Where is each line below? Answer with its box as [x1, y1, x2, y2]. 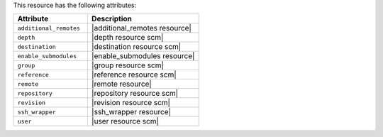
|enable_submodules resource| [91, 51, 195, 61]
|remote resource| [91, 79, 152, 89]
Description [91, 14, 133, 24]
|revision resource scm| [91, 98, 170, 108]
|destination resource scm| [91, 42, 182, 52]
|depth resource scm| [91, 33, 164, 43]
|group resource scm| [91, 60, 165, 70]
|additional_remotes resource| [91, 23, 191, 33]
